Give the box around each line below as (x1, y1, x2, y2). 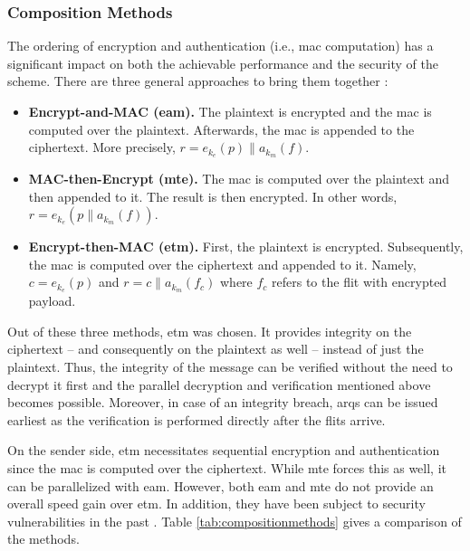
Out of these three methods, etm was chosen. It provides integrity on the (7, 321, 412, 340)
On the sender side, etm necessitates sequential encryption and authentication (7, 441, 440, 460)
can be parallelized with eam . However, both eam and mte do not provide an (7, 476, 434, 495)
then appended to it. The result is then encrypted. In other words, (28, 186, 398, 205)
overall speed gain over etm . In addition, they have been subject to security (7, 494, 426, 513)
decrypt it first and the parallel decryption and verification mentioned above (7, 375, 431, 394)
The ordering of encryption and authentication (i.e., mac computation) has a (7, 36, 434, 55)
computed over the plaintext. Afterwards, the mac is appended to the (28, 119, 415, 138)
